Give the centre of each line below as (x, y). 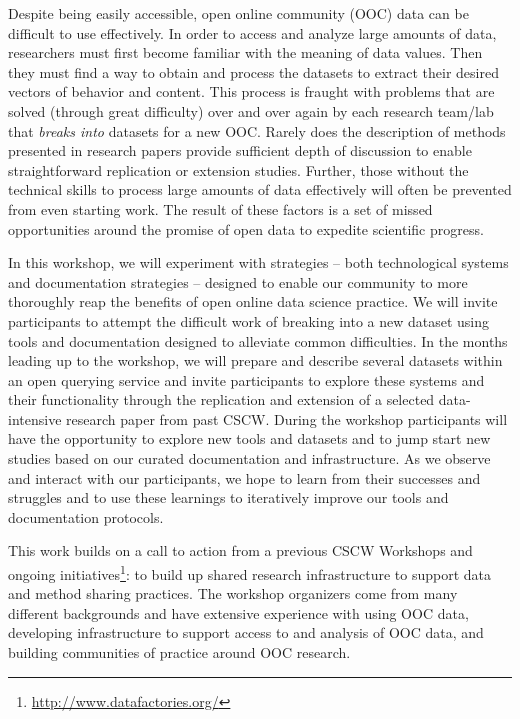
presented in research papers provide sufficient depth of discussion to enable (240, 150)
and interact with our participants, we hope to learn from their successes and (244, 477)
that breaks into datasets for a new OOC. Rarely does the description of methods (257, 130)
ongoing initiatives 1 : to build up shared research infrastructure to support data (249, 572)
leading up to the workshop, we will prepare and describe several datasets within (255, 360)
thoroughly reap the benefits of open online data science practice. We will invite (253, 301)
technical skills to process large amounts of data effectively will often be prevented (260, 189)
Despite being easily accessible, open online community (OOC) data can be (238, 13)
